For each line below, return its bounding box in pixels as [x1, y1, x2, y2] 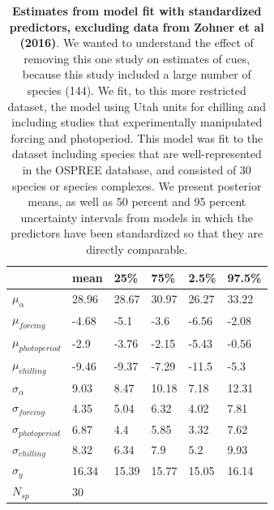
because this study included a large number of [22, 66, 251, 83]
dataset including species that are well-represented [11, 145, 262, 162]
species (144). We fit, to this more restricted [27, 81, 246, 98]
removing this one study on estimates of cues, [24, 49, 250, 66]
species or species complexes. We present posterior [12, 177, 262, 194]
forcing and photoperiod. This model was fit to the [11, 129, 263, 146]
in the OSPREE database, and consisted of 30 [22, 161, 251, 178]
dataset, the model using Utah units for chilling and [7, 97, 266, 114]
